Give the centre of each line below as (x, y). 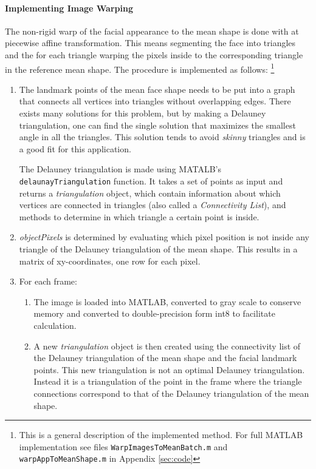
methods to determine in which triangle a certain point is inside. (139, 216)
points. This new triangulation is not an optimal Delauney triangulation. (169, 369)
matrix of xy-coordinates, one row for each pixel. (110, 261)
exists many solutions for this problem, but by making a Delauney (143, 113)
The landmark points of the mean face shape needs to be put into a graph (157, 89)
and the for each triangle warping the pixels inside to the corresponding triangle (154, 54)
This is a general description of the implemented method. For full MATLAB (161, 435)
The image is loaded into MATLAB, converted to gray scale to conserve (167, 301)
